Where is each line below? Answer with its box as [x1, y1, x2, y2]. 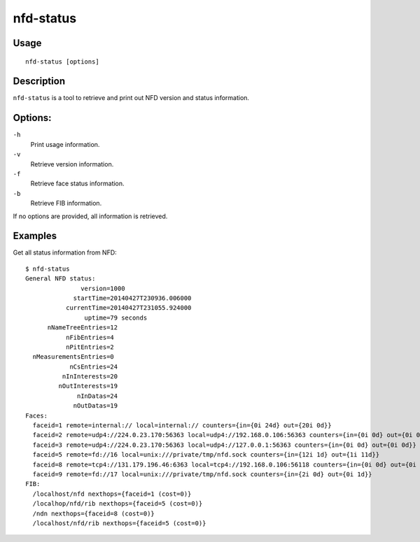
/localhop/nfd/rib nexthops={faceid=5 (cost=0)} [32, 500, 203, 508]
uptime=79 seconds [84, 313, 148, 322]
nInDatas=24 [77, 392, 118, 400]
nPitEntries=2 [65, 343, 115, 351]
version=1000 [80, 284, 125, 292]
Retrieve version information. [30, 159, 114, 168]
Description [13, 76, 66, 87]
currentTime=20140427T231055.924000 [65, 304, 192, 312]
